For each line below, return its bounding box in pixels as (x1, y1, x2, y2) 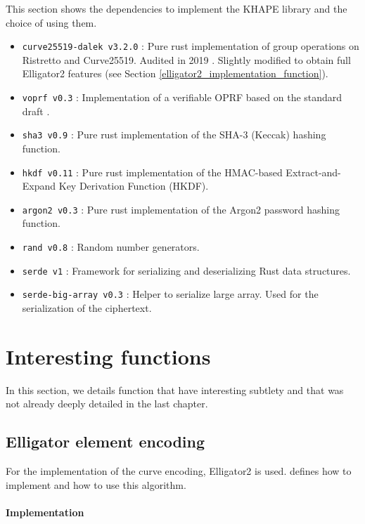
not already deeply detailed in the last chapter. (6, 396, 208, 411)
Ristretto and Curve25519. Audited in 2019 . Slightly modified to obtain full (22, 52, 351, 67)
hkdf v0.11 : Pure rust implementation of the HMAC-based (22, 164, 283, 179)
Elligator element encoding (6, 431, 205, 452)
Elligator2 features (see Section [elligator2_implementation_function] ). (22, 66, 328, 81)
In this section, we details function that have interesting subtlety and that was (6, 382, 344, 397)
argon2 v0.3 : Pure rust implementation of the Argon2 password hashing (22, 202, 340, 216)
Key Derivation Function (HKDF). (58, 178, 209, 193)
